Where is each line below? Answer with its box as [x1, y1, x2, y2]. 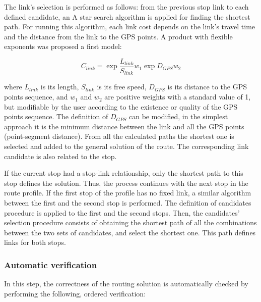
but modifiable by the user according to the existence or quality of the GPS [4, 101, 238, 112]
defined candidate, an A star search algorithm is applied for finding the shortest [4, 11, 250, 22]
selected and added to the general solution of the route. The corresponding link [4, 141, 249, 152]
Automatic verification [4, 258, 97, 271]
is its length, [40, 81, 79, 92]
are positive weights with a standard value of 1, [104, 91, 251, 102]
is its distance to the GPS [167, 81, 247, 92]
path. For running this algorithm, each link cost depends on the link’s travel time [4, 21, 255, 32]
